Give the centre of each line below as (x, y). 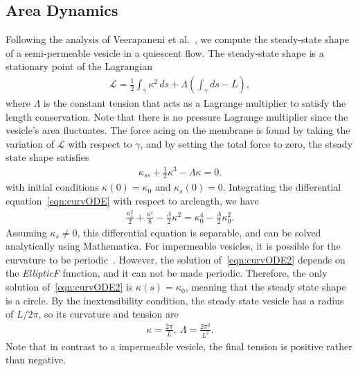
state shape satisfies (47, 157)
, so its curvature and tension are (108, 314)
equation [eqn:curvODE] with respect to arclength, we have (132, 200)
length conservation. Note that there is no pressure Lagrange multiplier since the (177, 116)
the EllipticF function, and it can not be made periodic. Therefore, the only (167, 273)
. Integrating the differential (282, 187)
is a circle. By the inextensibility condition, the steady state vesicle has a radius (175, 300)
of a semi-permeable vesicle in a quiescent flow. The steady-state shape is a (165, 52)
